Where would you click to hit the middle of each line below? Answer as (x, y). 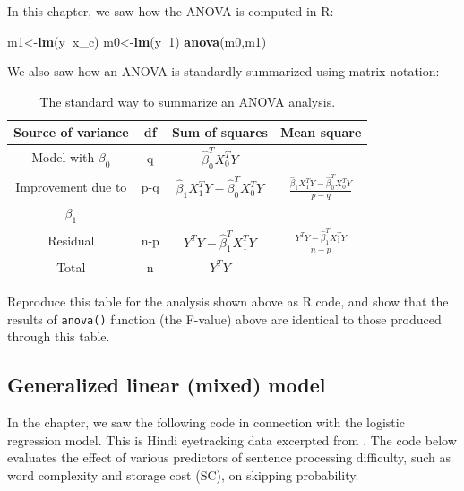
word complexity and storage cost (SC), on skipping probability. (183, 474)
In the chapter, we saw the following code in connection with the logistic (206, 422)
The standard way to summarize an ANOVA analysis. (188, 101)
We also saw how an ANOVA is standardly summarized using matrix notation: (223, 71)
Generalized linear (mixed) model (167, 385)
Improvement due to (71, 186)
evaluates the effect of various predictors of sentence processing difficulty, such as (229, 457)
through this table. (59, 336)
